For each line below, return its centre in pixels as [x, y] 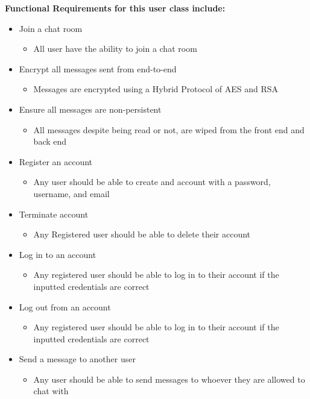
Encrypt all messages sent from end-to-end [98, 68]
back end [50, 141]
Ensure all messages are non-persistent [90, 109]
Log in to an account [58, 254]
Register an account [56, 161]
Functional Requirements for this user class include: [115, 8]
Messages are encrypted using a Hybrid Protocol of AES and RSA [156, 89]
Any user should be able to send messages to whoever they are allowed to [169, 379]
